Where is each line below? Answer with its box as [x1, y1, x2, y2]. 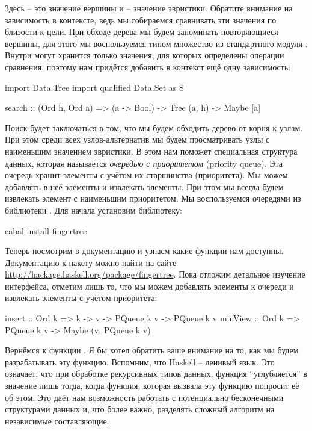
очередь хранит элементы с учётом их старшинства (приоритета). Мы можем [5, 169, 288, 181]
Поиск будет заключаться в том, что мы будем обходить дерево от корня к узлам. [5, 121, 303, 134]
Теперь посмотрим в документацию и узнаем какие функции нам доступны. [5, 244, 284, 257]
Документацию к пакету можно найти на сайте [5, 256, 177, 268]
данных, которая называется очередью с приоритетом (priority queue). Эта [5, 157, 283, 169]
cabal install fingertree [5, 224, 87, 237]
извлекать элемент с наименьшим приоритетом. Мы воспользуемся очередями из [5, 192, 301, 205]
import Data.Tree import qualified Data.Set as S [5, 81, 184, 93]
